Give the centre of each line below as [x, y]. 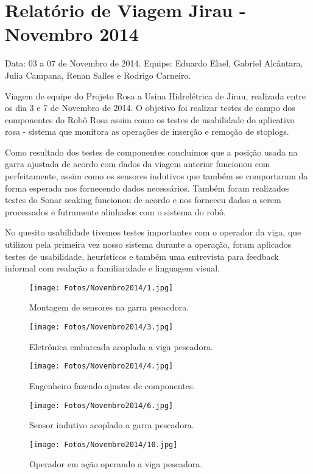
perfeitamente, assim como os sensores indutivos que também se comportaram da [156, 176]
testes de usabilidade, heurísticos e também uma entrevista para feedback [142, 256]
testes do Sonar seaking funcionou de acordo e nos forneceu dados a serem [143, 200]
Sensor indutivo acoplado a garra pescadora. [112, 425]
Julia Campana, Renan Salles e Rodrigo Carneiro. [98, 75]
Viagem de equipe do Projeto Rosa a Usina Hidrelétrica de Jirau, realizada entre [156, 95]
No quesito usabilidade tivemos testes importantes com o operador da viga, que [153, 232]
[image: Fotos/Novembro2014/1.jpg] [101, 288]
